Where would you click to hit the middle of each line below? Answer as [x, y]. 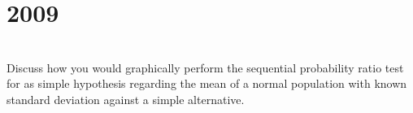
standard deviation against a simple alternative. [126, 99]
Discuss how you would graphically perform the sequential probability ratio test [205, 67]
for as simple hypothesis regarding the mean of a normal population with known [207, 83]
